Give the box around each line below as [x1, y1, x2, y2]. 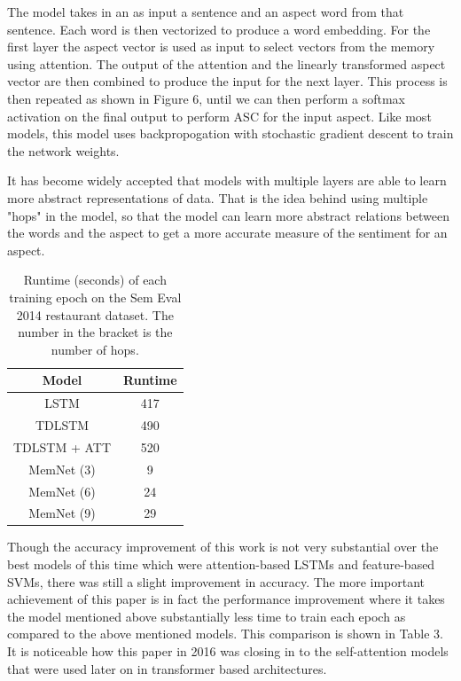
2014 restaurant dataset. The [16, 305, 174, 324]
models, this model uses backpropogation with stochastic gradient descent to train [7, 124, 454, 143]
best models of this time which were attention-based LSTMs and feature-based [7, 555, 435, 574]
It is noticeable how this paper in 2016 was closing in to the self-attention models [7, 642, 449, 660]
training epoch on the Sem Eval [9, 287, 182, 306]
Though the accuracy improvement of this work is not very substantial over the [7, 537, 439, 556]
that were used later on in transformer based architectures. [7, 659, 327, 677]
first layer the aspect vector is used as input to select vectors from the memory [7, 37, 435, 56]
